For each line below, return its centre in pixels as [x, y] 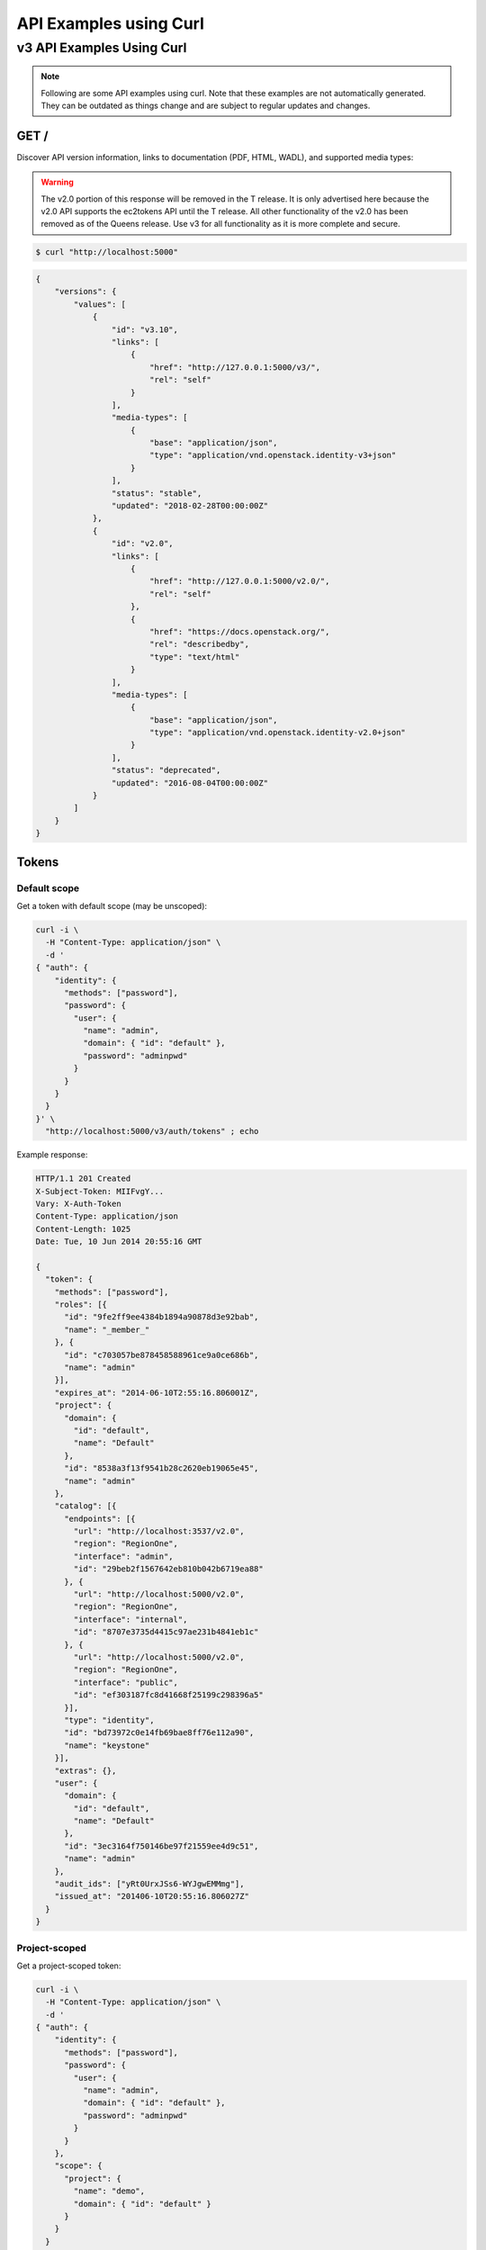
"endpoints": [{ [100, 1518]
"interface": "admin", [124, 1556]
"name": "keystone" [107, 1745]
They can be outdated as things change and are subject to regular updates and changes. [206, 105]
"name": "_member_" [107, 1329]
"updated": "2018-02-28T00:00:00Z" [190, 506]
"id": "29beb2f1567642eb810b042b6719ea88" [169, 1569]
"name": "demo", [109, 2191]
